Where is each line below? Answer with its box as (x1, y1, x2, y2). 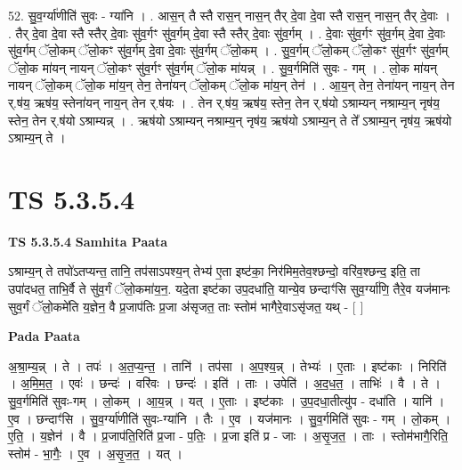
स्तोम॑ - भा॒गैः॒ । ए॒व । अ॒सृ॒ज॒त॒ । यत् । (8, 443, 183, 462)
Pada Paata (8, 327, 80, 345)
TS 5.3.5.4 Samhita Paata (8, 231, 168, 250)
